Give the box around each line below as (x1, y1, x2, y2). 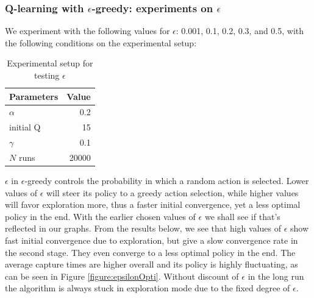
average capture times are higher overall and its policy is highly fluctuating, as (5, 258, 298, 271)
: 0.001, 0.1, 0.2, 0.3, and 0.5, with (176, 24, 304, 37)
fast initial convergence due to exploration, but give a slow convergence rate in (5, 234, 298, 247)
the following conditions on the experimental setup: (5, 36, 197, 49)
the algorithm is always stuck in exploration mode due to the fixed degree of (5, 282, 290, 294)
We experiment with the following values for (5, 24, 170, 37)
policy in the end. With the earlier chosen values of (5, 210, 196, 222)
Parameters (9, 90, 59, 102)
